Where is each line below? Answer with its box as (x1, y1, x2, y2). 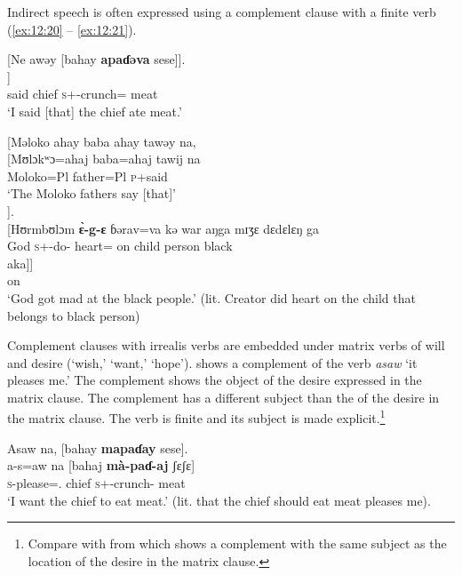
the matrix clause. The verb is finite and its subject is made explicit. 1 (7, 406, 386, 427)
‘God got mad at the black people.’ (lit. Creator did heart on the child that (7, 288, 416, 307)
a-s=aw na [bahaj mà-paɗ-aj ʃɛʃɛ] (7, 456, 195, 475)
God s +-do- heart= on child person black (7, 236, 233, 255)
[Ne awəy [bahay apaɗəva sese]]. (7, 50, 186, 68)
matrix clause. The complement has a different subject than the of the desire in (7, 387, 440, 406)
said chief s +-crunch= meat (7, 84, 158, 103)
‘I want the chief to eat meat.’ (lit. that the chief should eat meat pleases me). (7, 491, 431, 509)
